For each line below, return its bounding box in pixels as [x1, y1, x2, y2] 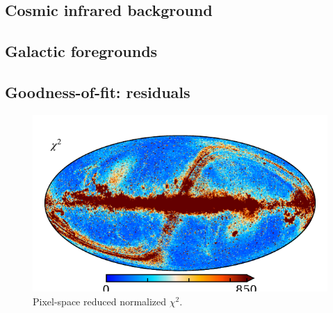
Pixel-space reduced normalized [33, 294, 167, 308]
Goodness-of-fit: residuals [5, 81, 190, 102]
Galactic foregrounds [5, 40, 158, 62]
